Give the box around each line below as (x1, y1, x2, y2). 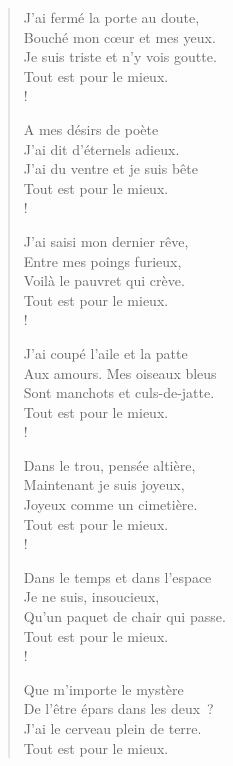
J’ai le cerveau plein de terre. (23, 718, 202, 738)
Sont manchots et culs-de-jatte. (23, 382, 215, 403)
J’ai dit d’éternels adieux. (23, 138, 180, 159)
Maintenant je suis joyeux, (23, 474, 185, 495)
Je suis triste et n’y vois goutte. (23, 46, 217, 67)
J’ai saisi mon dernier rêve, (23, 230, 189, 251)
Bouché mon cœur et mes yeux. (23, 26, 216, 47)
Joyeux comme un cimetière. (23, 494, 198, 515)
